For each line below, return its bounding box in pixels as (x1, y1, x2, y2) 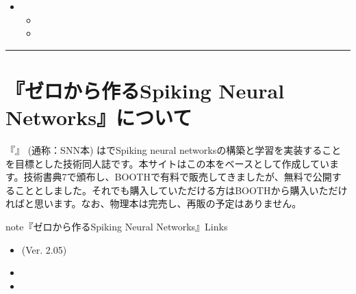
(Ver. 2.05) (21, 242, 67, 256)
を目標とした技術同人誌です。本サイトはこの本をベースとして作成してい (5, 156, 330, 170)
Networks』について (5, 103, 192, 131)
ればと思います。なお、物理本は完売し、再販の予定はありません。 (5, 196, 302, 211)
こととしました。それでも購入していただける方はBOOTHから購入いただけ (14, 183, 348, 197)
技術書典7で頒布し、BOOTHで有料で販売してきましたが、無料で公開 (23, 170, 332, 184)
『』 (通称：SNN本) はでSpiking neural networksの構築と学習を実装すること (5, 143, 342, 157)
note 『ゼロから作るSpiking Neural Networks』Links (5, 219, 228, 234)
